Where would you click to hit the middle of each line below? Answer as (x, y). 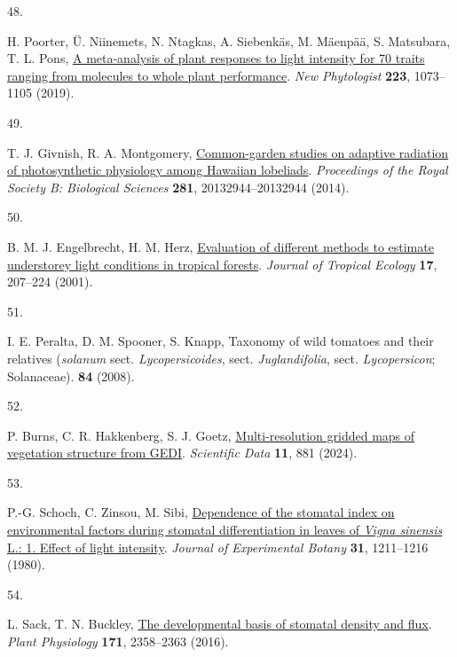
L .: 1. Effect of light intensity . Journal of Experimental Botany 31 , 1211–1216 (218, 547)
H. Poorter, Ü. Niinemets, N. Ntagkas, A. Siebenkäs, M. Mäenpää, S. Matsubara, (229, 40)
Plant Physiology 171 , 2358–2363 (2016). (118, 641)
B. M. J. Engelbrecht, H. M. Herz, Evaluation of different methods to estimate (221, 246)
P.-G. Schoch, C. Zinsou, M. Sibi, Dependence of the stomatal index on (201, 512)
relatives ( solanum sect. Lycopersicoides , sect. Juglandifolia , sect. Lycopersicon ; (221, 358)
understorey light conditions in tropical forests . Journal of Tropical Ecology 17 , (222, 264)
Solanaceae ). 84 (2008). (71, 375)
